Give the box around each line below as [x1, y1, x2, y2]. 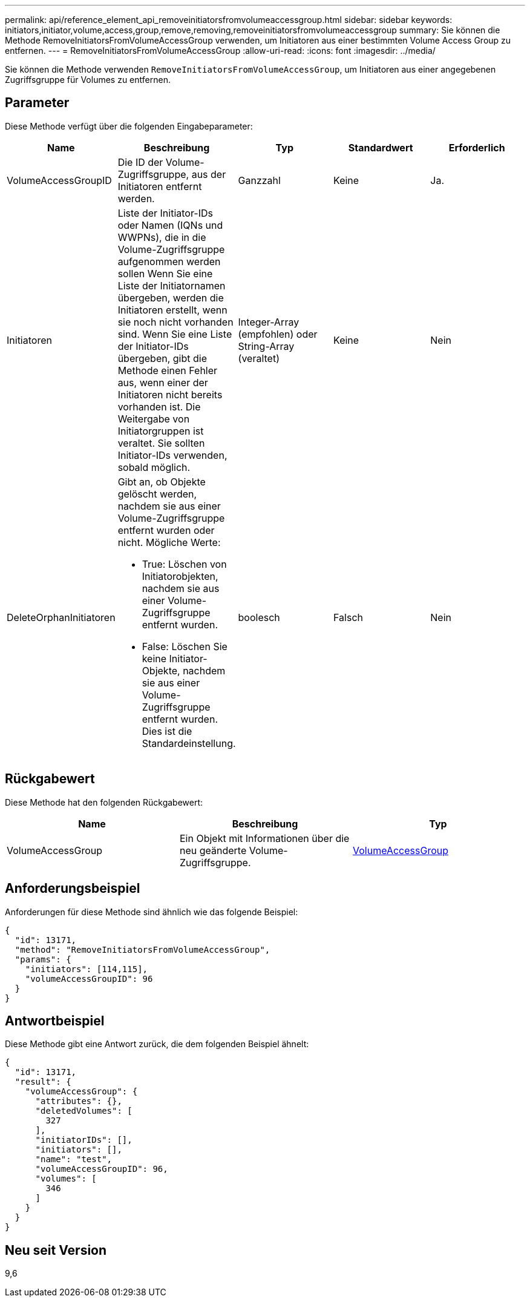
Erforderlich [448, 141, 505, 154]
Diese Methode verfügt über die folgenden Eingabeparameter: [5, 120, 253, 131]
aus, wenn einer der [117, 376, 208, 389]
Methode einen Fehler [117, 364, 218, 376]
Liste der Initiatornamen [117, 279, 226, 292]
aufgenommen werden [117, 255, 221, 268]
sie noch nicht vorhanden [117, 315, 234, 328]
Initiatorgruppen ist [117, 424, 204, 437]
